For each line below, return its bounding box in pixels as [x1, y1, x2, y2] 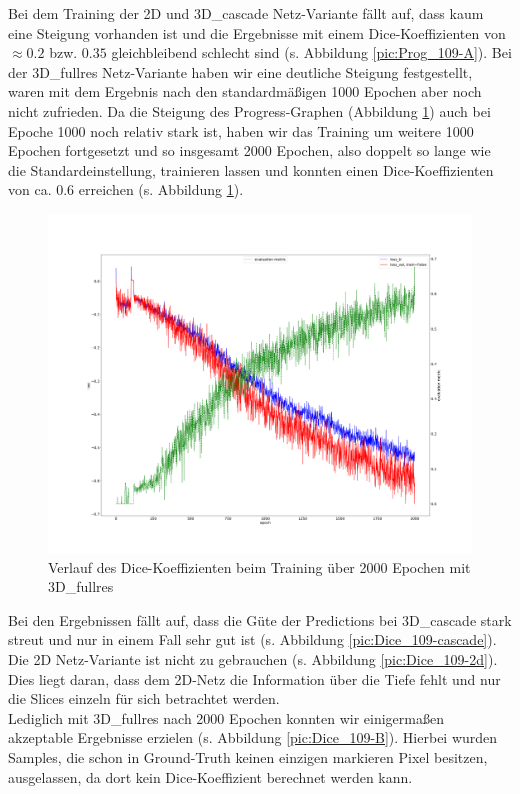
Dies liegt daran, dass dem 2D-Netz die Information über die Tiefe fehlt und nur [8, 668, 501, 689]
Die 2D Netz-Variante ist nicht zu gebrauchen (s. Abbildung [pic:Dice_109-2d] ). [8, 649, 498, 670]
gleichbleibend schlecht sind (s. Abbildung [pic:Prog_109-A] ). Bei [111, 42, 512, 63]
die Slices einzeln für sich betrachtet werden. [8, 688, 280, 709]
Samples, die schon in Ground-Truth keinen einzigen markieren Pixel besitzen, [8, 746, 488, 767]
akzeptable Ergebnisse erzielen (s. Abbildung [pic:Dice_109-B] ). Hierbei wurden [8, 727, 498, 748]
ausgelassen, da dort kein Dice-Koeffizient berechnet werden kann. [8, 766, 413, 787]
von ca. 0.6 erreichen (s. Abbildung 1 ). [8, 179, 244, 200]
